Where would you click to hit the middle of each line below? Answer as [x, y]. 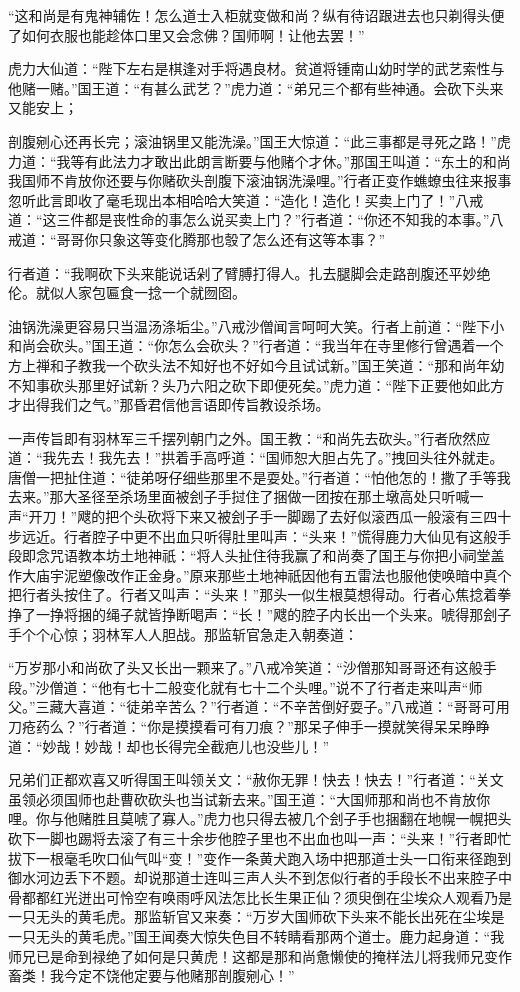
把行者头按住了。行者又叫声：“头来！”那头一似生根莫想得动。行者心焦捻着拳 [260, 594]
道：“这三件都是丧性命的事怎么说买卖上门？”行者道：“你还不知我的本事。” [249, 219]
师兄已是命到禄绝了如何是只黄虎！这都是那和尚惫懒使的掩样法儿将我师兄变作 [260, 955]
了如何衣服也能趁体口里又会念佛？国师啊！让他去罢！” [186, 34]
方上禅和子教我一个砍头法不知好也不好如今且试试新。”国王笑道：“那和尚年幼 [256, 364]
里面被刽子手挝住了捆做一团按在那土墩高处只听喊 [308, 496]
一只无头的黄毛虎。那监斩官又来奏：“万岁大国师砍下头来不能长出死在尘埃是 [256, 916]
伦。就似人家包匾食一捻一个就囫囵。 [127, 292]
